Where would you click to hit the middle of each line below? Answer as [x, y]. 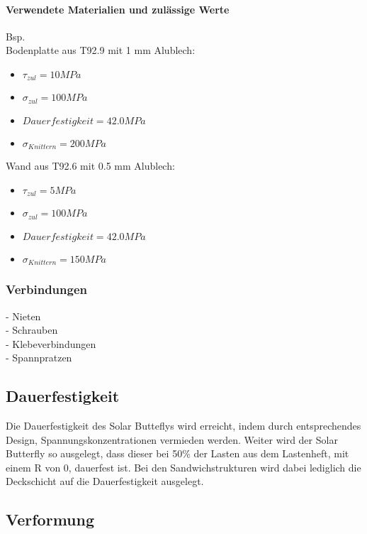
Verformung [50, 519]
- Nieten [23, 316]
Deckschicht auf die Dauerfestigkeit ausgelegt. [105, 481]
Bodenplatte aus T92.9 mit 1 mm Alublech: [101, 50]
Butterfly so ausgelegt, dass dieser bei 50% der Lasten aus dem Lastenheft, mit [177, 453]
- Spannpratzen [39, 358]
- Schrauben [32, 330]
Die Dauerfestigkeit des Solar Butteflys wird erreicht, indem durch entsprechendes [183, 426]
